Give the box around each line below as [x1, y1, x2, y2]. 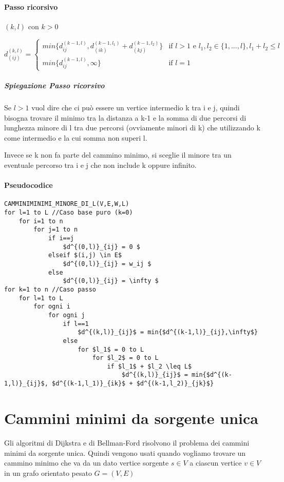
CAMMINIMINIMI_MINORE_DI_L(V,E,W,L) [4, 200, 129, 208]
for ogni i [33, 303, 70, 311]
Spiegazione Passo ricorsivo [4, 80, 105, 91]
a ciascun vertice [190, 457, 242, 468]
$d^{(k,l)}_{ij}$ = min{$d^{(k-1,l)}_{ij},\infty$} [78, 329, 258, 336]
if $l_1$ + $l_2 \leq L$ [107, 362, 192, 370]
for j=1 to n [33, 226, 78, 234]
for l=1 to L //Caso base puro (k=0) [4, 209, 133, 216]
